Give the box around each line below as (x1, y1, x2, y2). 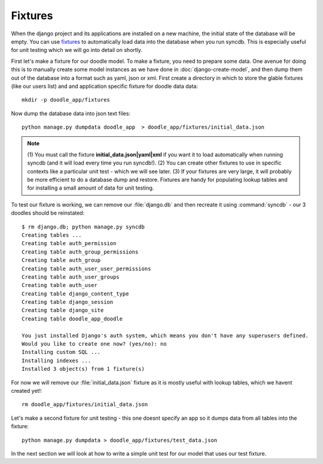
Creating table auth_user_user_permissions (22, 265, 151, 272)
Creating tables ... (22, 231, 82, 239)
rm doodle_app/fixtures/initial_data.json (22, 401, 148, 408)
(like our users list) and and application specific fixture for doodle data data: (11, 83, 199, 90)
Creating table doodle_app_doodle (22, 315, 123, 322)
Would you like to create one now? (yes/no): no (22, 341, 167, 347)
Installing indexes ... (22, 357, 92, 364)
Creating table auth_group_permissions (22, 248, 139, 255)
